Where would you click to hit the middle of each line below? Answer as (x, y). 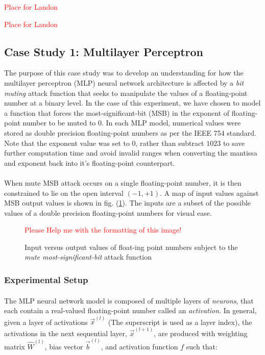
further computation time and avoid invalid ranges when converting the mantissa (131, 153)
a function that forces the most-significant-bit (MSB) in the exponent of (117, 112)
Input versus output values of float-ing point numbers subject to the (131, 247)
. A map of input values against (209, 193)
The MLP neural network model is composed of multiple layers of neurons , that (129, 300)
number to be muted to (59, 123)
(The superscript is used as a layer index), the (180, 322)
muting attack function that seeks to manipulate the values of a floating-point (126, 93)
